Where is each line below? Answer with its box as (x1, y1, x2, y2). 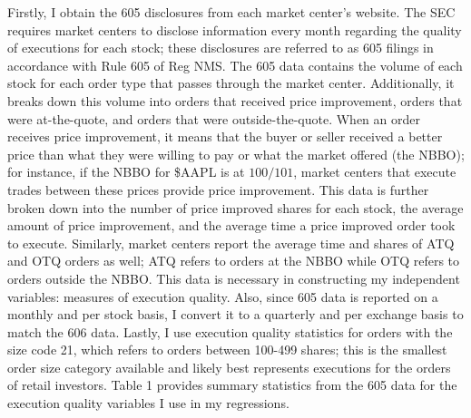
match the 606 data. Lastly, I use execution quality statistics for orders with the (7, 322, 453, 341)
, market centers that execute (293, 162, 456, 181)
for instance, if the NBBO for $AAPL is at (7, 162, 245, 181)
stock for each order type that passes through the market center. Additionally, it (7, 73, 455, 92)
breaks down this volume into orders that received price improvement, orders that (7, 91, 463, 110)
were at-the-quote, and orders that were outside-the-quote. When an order (7, 109, 420, 128)
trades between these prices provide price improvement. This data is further (7, 180, 429, 199)
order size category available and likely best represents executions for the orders (7, 357, 451, 376)
